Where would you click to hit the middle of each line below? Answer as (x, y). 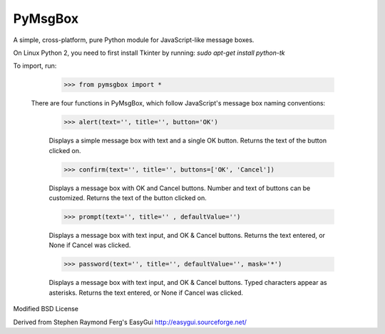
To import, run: (35, 66)
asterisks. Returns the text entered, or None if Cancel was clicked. (146, 293)
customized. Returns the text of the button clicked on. (128, 198)
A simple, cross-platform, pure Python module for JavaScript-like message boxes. (134, 40)
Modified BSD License (46, 309)
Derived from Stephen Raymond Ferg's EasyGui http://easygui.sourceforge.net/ (130, 322)
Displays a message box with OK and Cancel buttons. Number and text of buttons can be (180, 188)
